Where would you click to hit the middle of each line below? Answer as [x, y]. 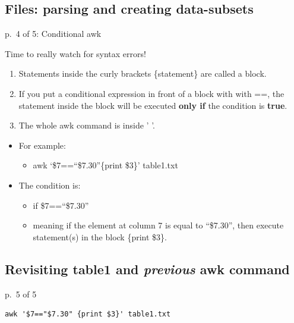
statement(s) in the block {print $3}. [100, 236]
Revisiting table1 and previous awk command [147, 269]
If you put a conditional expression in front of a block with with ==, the [151, 93]
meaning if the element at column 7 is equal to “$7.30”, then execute [158, 225]
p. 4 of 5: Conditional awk [53, 34]
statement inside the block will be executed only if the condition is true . [153, 105]
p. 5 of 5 [21, 294]
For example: [42, 145]
